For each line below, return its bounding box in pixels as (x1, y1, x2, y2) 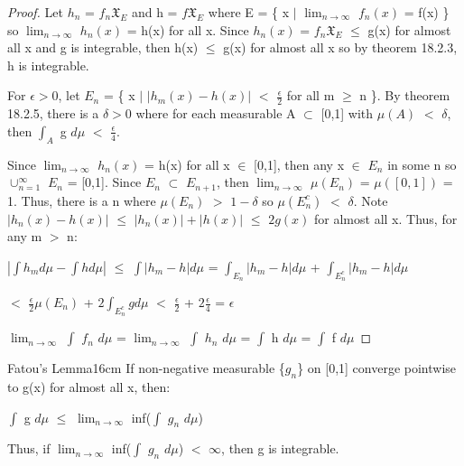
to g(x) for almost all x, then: (7, 377, 171, 396)
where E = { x (208, 3, 290, 21)
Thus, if (7, 439, 51, 458)
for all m (286, 86, 335, 105)
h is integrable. (7, 55, 89, 74)
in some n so (387, 154, 457, 173)
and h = (131, 3, 178, 21)
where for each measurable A (135, 104, 296, 123)
